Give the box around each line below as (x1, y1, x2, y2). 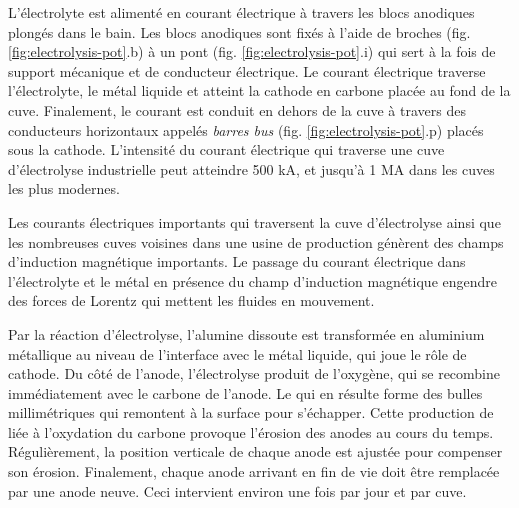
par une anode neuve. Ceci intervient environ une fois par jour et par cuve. (8, 480, 467, 501)
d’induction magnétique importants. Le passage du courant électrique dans (8, 251, 466, 272)
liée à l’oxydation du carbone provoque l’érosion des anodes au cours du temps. (8, 421, 494, 442)
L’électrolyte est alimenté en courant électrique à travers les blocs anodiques (8, 2, 475, 22)
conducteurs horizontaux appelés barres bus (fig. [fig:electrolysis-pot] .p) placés (8, 119, 484, 140)
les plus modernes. (8, 178, 120, 199)
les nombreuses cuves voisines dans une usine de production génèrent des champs (8, 231, 504, 252)
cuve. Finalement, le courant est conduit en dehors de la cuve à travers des (8, 99, 466, 120)
